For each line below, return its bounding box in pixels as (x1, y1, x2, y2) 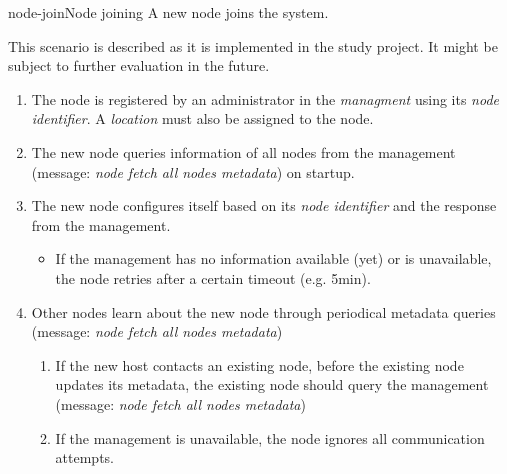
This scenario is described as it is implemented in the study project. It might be (8, 35, 498, 56)
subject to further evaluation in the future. (8, 55, 270, 76)
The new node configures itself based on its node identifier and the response (31, 195, 497, 216)
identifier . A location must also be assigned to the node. (31, 108, 374, 129)
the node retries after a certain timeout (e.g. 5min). (55, 267, 371, 288)
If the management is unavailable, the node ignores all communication (55, 427, 485, 448)
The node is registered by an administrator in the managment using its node (31, 88, 500, 109)
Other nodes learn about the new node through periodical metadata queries (31, 301, 496, 322)
